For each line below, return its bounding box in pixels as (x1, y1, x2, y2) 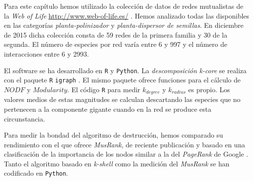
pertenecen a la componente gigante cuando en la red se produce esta (4, 103, 211, 114)
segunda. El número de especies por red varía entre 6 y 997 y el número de (4, 39, 228, 49)
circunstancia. (4, 113, 45, 123)
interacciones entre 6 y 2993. (4, 48, 89, 59)
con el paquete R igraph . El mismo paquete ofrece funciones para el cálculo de (4, 75, 241, 85)
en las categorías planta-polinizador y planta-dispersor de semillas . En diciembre (4, 20, 244, 30)
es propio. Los (188, 84, 230, 94)
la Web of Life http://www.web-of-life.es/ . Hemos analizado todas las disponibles (4, 10, 250, 20)
